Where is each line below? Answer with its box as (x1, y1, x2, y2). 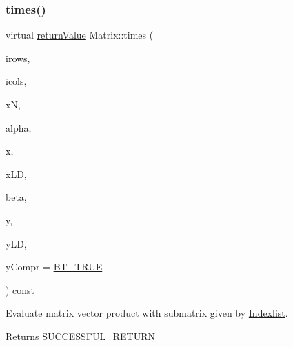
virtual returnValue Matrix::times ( (6, 28, 154, 42)
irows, (6, 50, 30, 65)
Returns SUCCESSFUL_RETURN (6, 328, 155, 343)
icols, (6, 74, 27, 88)
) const (6, 282, 35, 297)
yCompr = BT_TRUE (6, 259, 103, 274)
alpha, (6, 120, 32, 135)
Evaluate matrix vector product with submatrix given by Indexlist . (6, 306, 288, 320)
